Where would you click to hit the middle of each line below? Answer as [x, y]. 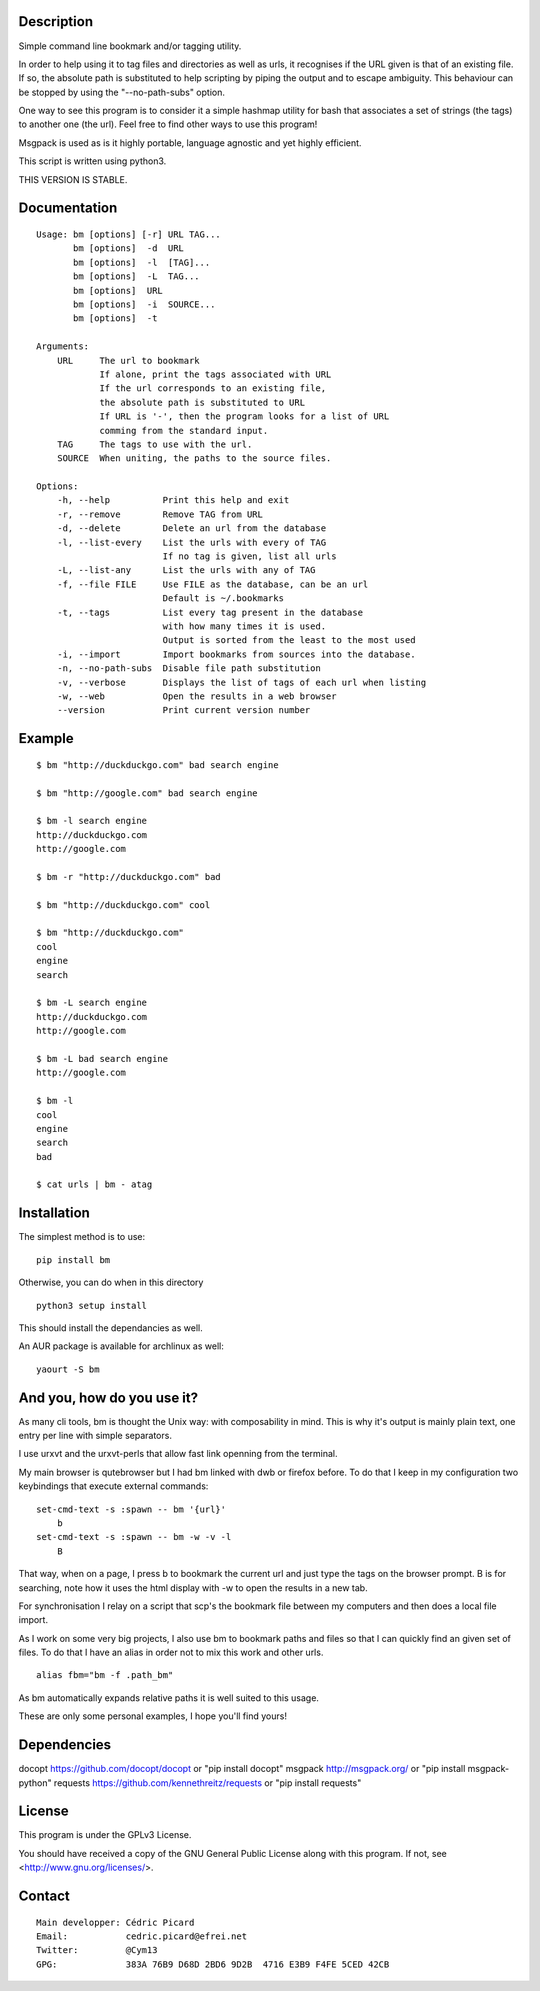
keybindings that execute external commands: [113, 1486]
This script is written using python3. [92, 161]
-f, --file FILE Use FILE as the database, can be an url [212, 584]
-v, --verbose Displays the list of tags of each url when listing [241, 682]
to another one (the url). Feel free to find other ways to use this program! [168, 124]
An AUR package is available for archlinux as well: [121, 1346]
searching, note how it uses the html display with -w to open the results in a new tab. [193, 1587]
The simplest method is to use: [82, 1237]
